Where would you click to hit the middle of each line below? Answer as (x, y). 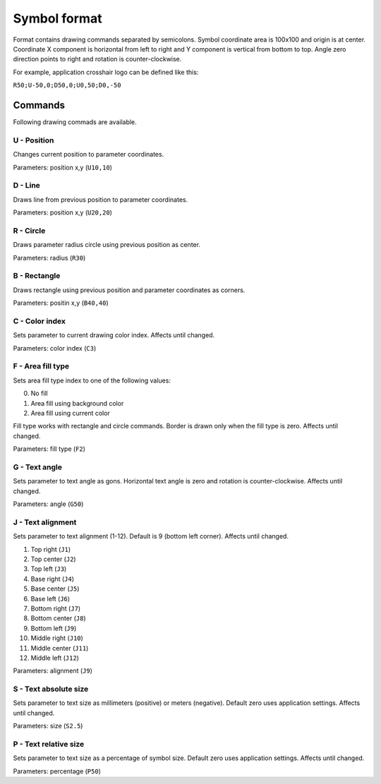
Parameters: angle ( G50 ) (48, 504)
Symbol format (58, 18)
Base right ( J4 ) (52, 579)
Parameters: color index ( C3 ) (55, 348)
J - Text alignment (45, 522)
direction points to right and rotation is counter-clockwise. (97, 59)
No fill (40, 393)
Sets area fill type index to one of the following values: (92, 380)
